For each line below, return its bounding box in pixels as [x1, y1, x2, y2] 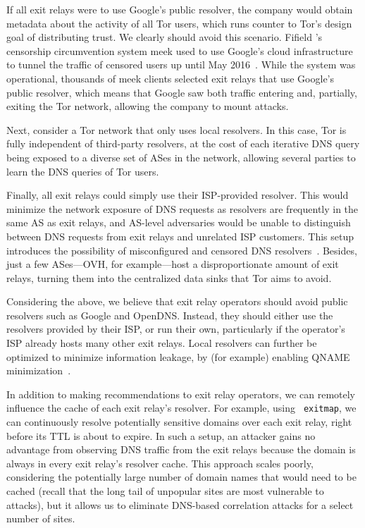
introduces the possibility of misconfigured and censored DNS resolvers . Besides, [6, 242, 357, 257]
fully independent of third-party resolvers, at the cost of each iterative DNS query [6, 136, 360, 151]
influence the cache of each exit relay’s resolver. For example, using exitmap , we [6, 400, 357, 415]
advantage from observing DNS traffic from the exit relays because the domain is [6, 442, 356, 457]
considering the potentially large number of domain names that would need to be [6, 469, 357, 484]
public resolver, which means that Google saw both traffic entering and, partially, [6, 85, 357, 99]
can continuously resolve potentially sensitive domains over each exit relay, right [6, 415, 352, 429]
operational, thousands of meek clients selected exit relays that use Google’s [6, 70, 335, 85]
